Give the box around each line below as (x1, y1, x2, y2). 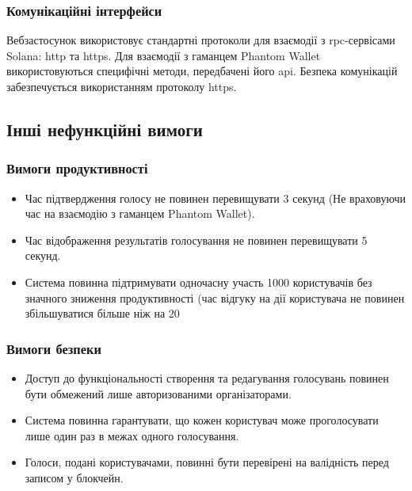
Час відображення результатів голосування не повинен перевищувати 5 (25, 231, 368, 248)
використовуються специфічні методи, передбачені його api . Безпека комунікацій (6, 63, 398, 79)
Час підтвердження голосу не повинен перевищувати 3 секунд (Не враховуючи (25, 189, 406, 206)
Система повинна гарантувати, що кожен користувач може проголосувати (25, 412, 379, 428)
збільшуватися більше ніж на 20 (25, 305, 180, 322)
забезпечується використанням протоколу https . (6, 78, 237, 94)
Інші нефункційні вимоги (6, 116, 203, 141)
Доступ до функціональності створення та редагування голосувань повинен (25, 369, 389, 386)
